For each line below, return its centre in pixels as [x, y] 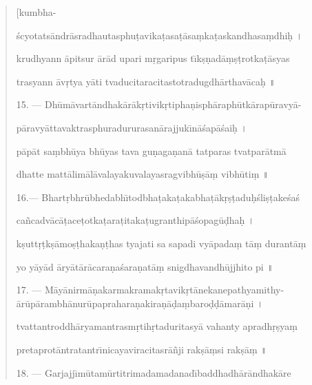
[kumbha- [36, 12]
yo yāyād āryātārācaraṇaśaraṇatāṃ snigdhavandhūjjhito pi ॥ [145, 266]
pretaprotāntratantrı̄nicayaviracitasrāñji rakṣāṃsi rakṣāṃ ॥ [142, 349]
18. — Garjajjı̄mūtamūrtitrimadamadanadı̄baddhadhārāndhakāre [154, 372]
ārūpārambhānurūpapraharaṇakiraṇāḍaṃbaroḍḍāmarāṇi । [140, 303]
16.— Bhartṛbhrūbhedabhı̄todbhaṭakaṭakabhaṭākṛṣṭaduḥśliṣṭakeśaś [158, 197]
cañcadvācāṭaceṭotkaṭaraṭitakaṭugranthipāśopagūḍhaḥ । [135, 220]
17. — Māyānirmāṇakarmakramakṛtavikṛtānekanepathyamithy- [150, 290]
